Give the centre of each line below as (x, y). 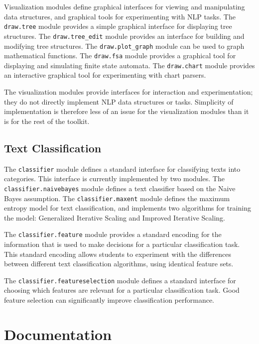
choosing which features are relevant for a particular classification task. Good (122, 290)
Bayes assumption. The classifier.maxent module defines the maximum (117, 198)
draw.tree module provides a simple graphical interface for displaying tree (118, 26)
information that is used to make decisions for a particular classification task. (122, 244)
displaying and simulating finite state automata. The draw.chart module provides (129, 65)
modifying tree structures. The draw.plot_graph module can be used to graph (124, 46)
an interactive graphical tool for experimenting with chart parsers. (105, 75)
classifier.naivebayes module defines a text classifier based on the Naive (120, 188)
